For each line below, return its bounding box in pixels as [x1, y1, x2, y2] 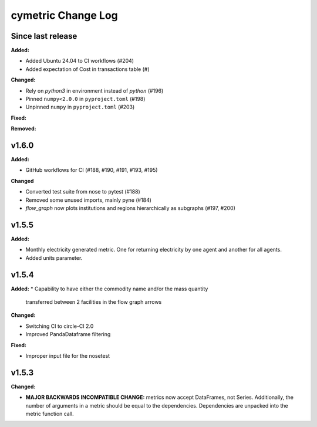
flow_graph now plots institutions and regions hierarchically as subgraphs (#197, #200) [25, 205, 236, 212]
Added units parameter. [25, 254, 83, 261]
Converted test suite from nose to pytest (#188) [25, 188, 140, 195]
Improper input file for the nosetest [25, 352, 110, 359]
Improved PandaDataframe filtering [25, 331, 111, 338]
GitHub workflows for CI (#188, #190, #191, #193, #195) [25, 167, 158, 174]
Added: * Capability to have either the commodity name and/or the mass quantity [11, 285, 208, 292]
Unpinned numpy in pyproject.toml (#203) [25, 103, 135, 111]
